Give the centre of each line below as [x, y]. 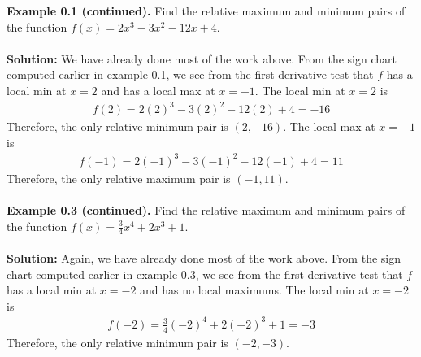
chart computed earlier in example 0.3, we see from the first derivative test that [205, 274]
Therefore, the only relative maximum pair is [119, 178]
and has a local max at [158, 90]
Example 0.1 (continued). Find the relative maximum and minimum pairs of [206, 11]
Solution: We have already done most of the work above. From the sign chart [202, 58]
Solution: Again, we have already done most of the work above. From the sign [204, 258]
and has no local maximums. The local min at [254, 290]
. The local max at [329, 126]
